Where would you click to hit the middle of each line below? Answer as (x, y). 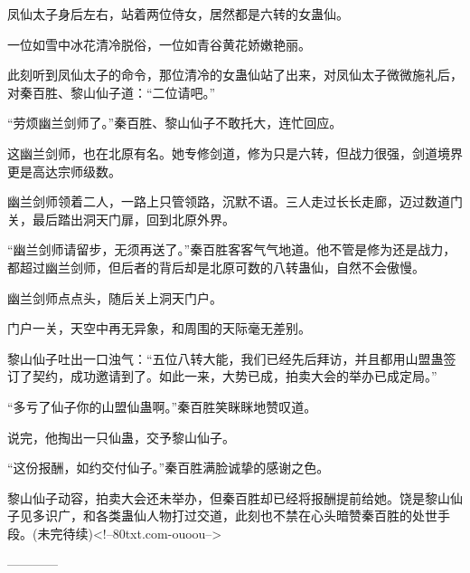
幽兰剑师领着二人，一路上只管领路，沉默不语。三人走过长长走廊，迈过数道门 (235, 201)
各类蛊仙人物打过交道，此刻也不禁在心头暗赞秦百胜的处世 (266, 516)
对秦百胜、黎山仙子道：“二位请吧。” (112, 92)
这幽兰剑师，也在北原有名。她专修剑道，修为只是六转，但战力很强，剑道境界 (235, 153)
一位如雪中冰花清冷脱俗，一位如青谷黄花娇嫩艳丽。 (159, 44)
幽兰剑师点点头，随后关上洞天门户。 (115, 297)
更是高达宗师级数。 (64, 171)
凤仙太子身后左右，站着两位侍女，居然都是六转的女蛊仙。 (178, 14)
